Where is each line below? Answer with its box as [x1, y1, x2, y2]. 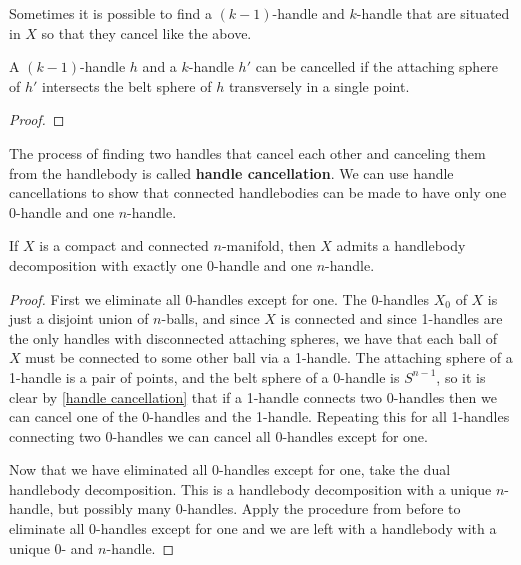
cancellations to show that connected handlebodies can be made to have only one [9, 182, 507, 203]
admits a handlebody [336, 235, 466, 256]
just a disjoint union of [9, 308, 149, 329]
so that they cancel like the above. [41, 22, 252, 43]
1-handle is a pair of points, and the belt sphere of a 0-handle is [9, 366, 400, 387]
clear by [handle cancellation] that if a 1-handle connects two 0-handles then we [9, 386, 497, 407]
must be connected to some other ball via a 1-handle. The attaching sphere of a [25, 347, 513, 368]
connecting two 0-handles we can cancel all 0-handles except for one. [9, 425, 428, 446]
